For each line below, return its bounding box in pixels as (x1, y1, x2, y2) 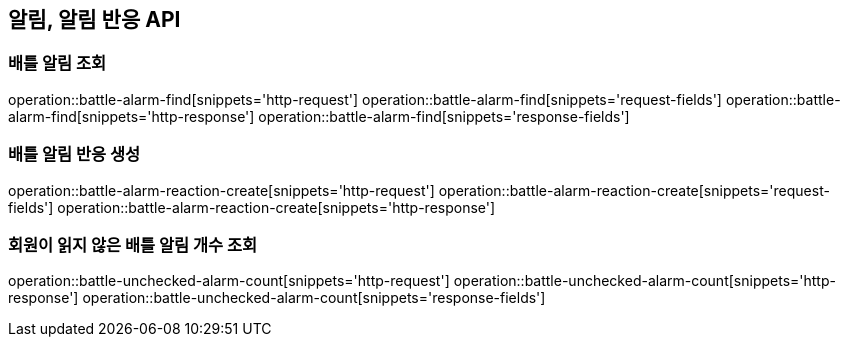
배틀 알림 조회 (8, 53, 107, 74)
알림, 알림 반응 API (8, 7, 181, 32)
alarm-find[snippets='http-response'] (8, 107, 255, 125)
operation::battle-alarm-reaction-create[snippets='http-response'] (57, 198, 496, 216)
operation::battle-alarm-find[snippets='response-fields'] (258, 107, 630, 125)
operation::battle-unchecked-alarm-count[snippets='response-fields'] (82, 289, 546, 307)
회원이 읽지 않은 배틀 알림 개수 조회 (8, 234, 258, 255)
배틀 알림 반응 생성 (8, 144, 141, 165)
